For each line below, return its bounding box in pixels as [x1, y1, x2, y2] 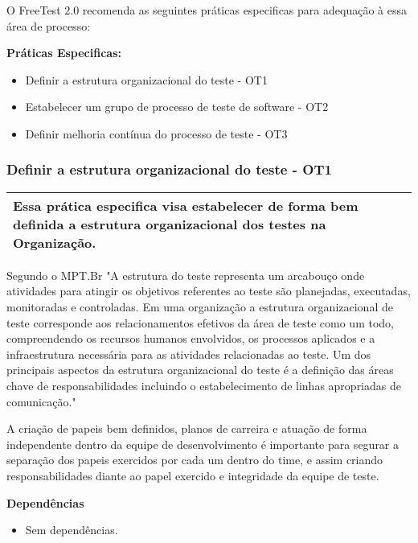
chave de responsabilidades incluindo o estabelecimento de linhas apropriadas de [6, 376, 401, 393]
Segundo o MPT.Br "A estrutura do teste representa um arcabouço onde [6, 266, 365, 283]
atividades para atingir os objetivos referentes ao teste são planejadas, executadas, [6, 282, 411, 299]
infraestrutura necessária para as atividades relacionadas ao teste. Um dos [6, 345, 371, 362]
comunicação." [6, 393, 76, 409]
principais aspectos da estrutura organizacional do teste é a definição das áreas [6, 361, 394, 378]
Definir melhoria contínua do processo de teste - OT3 [25, 125, 288, 142]
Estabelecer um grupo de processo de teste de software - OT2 [25, 98, 329, 115]
